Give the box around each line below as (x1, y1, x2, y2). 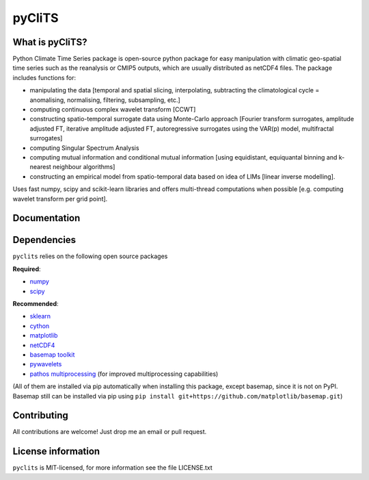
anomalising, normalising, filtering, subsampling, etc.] (29, 96, 180, 104)
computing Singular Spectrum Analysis (29, 144, 139, 152)
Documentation (12, 212, 81, 224)
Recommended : (12, 300, 59, 308)
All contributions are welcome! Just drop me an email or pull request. (12, 428, 207, 436)
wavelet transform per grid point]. (12, 194, 108, 203)
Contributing (12, 409, 68, 421)
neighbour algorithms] (52, 163, 115, 171)
